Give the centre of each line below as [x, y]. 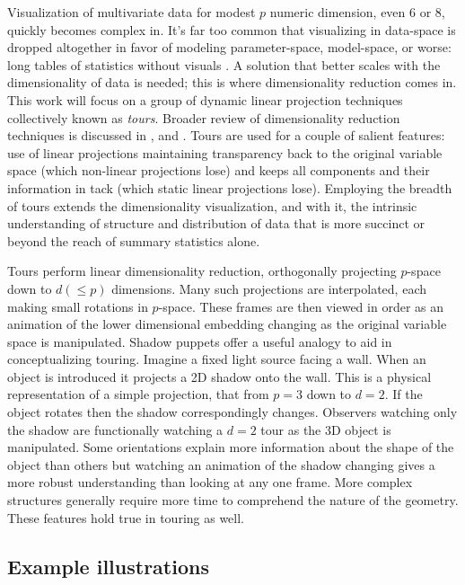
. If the [404, 394]
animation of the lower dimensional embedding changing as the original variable [227, 324]
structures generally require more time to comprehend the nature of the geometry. [233, 500]
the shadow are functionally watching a [115, 429]
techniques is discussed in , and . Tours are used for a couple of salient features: [226, 135]
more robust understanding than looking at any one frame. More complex [210, 482]
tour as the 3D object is [326, 429]
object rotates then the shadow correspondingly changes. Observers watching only [232, 412]
